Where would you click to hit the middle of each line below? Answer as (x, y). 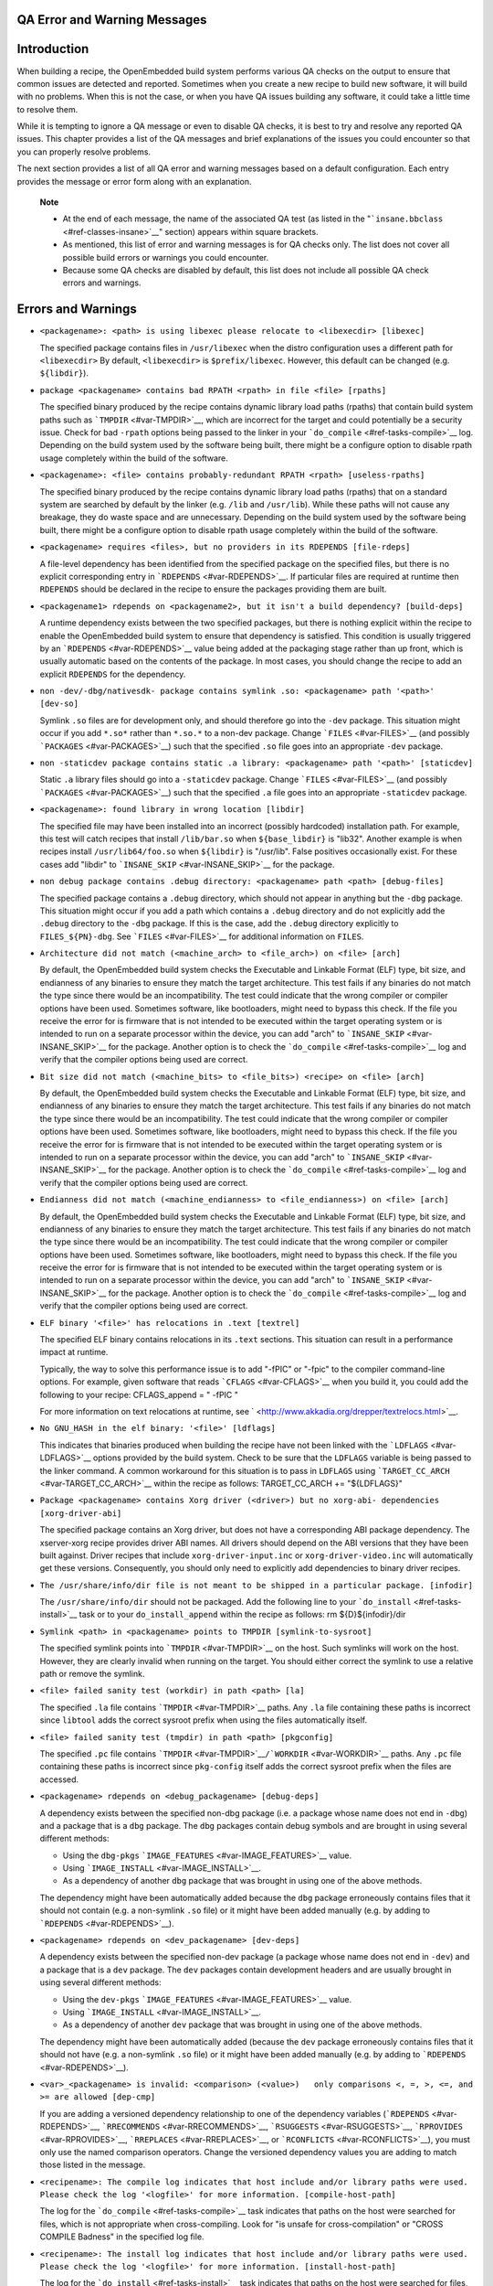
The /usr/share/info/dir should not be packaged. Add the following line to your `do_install (226, 1602)
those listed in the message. (93, 2165)
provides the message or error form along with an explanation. (134, 181)
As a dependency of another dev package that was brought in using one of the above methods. (242, 2024)
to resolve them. (47, 109)
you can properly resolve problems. (84, 152)
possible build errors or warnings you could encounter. (166, 257)
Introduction (53, 49)
